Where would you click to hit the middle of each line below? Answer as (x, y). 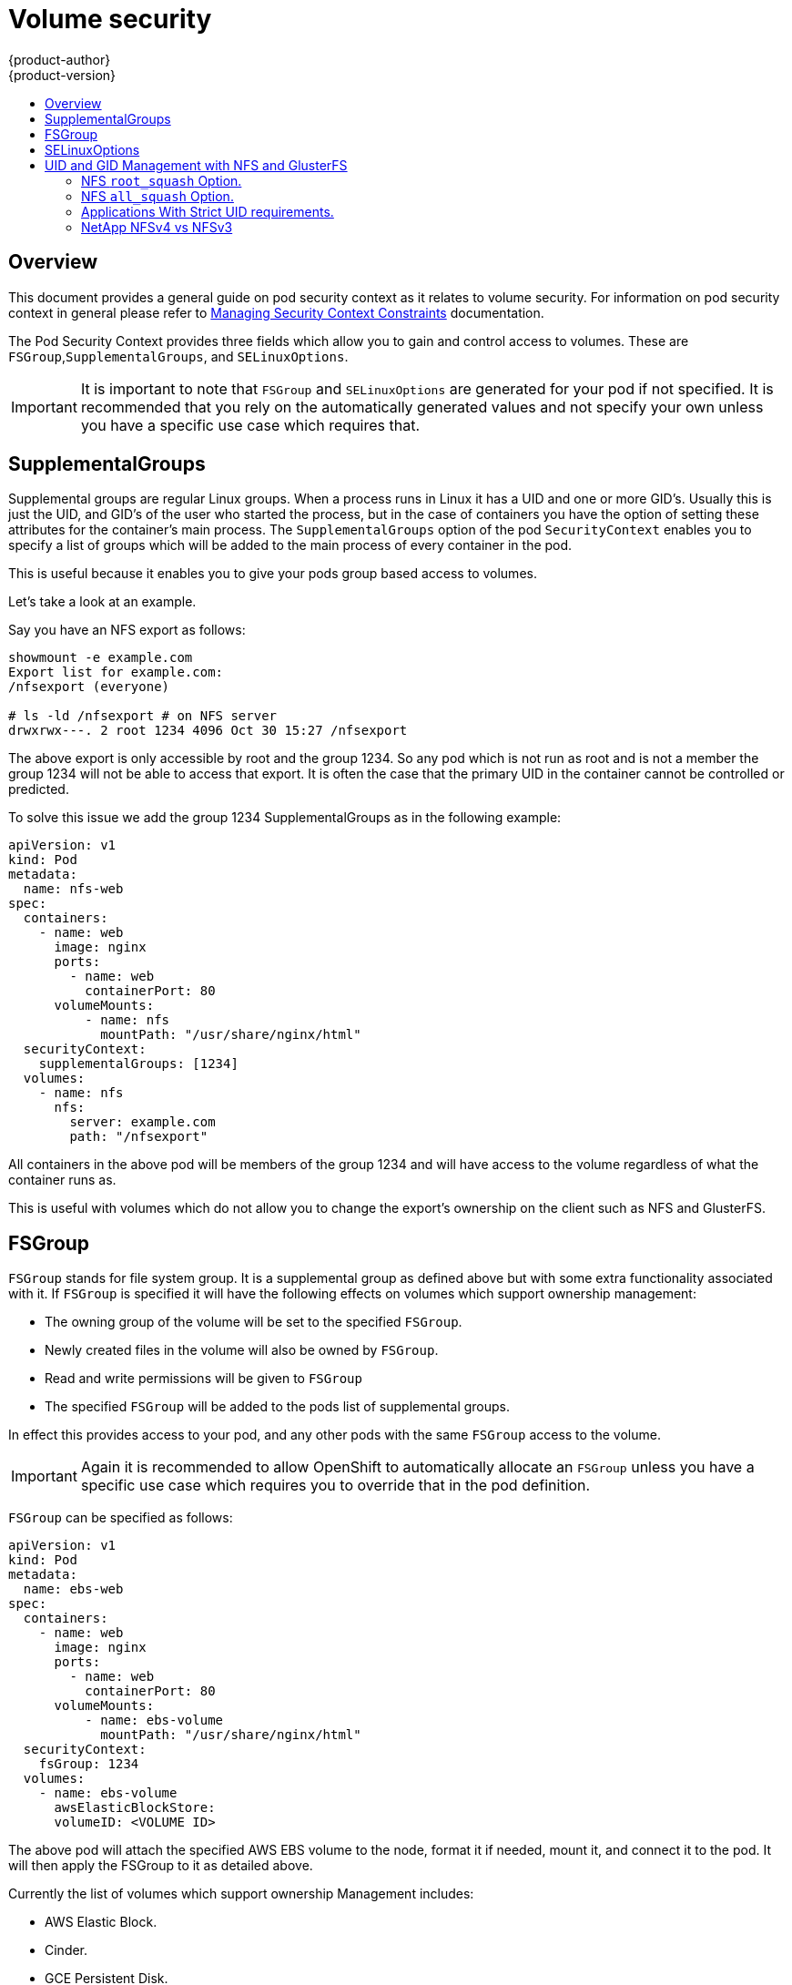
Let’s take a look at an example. (102, 602)
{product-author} (60, 59)
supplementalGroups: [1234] (138, 1064)
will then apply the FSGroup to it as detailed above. (161, 1866)
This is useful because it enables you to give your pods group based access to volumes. (273, 574)
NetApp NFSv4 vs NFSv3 (157, 227)
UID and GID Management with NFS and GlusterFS (196, 165)
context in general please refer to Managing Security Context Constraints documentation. (276, 312)
